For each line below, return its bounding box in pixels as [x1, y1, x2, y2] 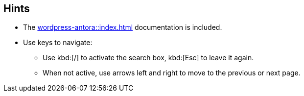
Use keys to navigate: [23, 38, 93, 47]
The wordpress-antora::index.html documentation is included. [23, 23, 222, 32]
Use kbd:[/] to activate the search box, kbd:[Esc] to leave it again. [43, 53, 254, 62]
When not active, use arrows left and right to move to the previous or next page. [43, 69, 301, 77]
